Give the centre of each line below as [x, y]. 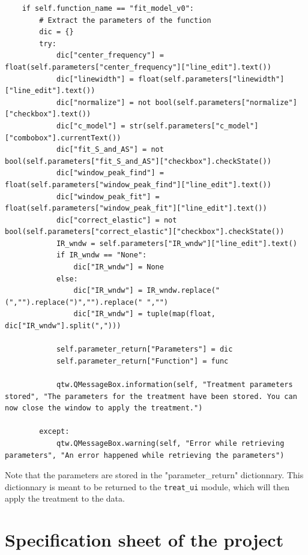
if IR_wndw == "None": [101, 255]
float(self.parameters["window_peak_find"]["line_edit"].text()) [138, 184]
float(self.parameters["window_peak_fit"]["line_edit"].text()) [136, 208]
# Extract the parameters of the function [125, 20]
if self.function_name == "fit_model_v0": [108, 8]
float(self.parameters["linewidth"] [211, 79]
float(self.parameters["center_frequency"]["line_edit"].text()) [138, 67]
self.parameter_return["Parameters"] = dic [144, 349]
